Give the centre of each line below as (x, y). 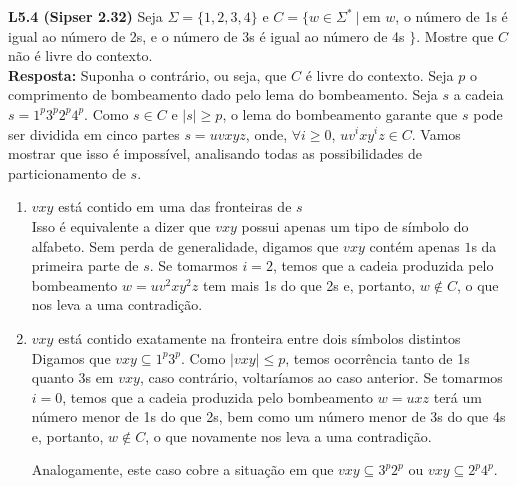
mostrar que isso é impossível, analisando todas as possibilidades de (215, 153)
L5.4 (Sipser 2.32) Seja (85, 16)
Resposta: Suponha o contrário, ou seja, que (147, 74)
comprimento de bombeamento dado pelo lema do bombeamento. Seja (223, 94)
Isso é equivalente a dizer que (121, 225)
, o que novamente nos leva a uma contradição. (288, 435)
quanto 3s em (72, 377)
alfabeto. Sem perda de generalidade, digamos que (185, 245)
